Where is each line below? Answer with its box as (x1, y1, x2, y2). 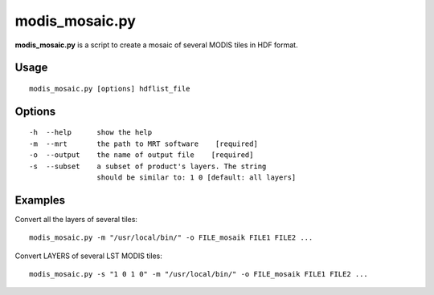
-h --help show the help (29, 128, 153, 137)
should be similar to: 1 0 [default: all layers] (96, 172, 297, 182)
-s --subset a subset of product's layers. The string (29, 161, 267, 171)
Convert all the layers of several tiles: (14, 214, 138, 224)
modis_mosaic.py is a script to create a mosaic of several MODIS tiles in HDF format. (14, 40, 298, 50)
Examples (14, 193, 66, 207)
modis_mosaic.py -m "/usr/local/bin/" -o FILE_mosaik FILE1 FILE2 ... (29, 233, 313, 242)
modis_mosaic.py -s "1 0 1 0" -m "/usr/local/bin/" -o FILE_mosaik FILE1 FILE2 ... (29, 269, 369, 278)
